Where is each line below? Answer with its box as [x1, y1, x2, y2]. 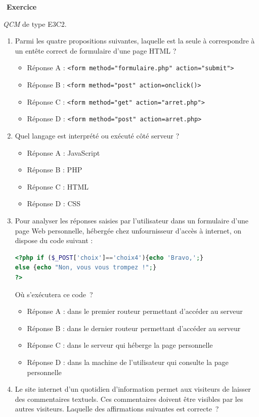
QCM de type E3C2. [3, 18, 67, 29]
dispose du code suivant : [15, 235, 93, 246]
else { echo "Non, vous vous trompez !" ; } [15, 264, 157, 271]
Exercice [7, 2, 37, 12]
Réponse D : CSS [27, 198, 81, 209]
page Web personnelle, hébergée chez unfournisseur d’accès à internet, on [15, 225, 242, 236]
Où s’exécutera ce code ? [15, 289, 93, 299]
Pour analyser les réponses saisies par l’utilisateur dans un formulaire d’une [15, 215, 249, 225]
